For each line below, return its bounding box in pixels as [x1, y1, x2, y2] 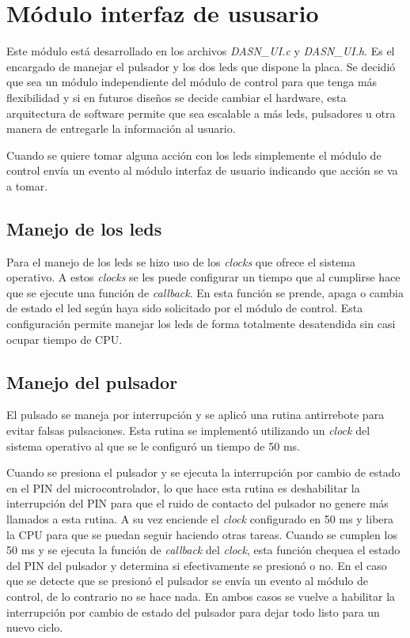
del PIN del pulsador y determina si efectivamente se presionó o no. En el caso [6, 557, 387, 573]
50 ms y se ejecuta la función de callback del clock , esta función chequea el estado [6, 542, 401, 558]
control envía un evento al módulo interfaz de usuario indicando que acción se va [6, 162, 398, 179]
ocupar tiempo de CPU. [6, 330, 123, 347]
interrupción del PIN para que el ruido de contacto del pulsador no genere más [6, 495, 389, 512]
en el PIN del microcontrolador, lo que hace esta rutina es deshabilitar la [6, 479, 360, 496]
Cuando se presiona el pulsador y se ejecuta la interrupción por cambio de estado [6, 464, 401, 481]
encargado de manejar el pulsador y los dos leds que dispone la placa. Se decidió [6, 58, 396, 74]
